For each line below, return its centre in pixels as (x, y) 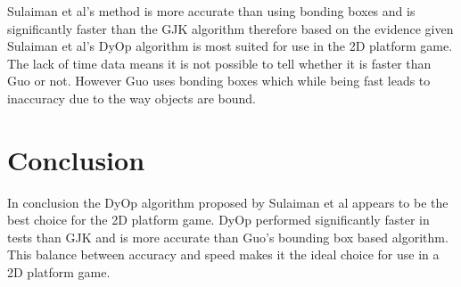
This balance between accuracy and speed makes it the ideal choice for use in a (223, 254)
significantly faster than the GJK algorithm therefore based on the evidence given (230, 28)
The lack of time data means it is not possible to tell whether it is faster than (219, 63)
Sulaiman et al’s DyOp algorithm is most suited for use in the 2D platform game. (230, 46)
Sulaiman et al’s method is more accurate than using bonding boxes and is (211, 11)
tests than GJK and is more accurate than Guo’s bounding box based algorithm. (228, 237)
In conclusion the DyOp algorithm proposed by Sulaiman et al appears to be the (228, 202)
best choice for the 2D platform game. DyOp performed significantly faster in (218, 220)
